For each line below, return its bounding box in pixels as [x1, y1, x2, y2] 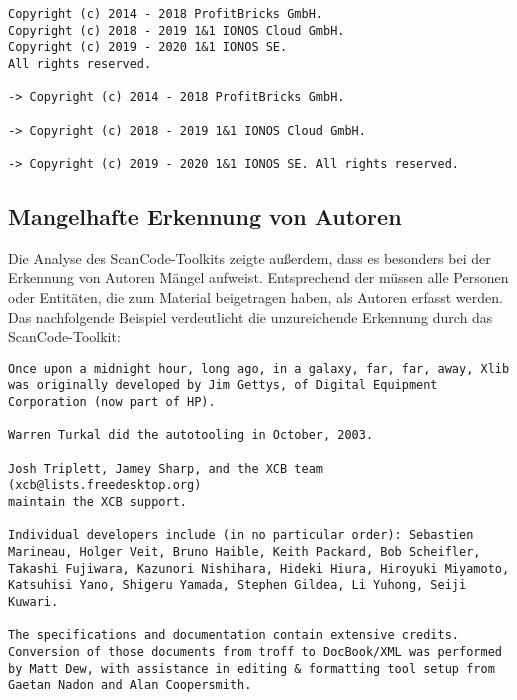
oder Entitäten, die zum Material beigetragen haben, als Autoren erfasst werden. [8, 286, 503, 307]
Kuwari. [8, 594, 59, 609]
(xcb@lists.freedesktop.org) [8, 478, 202, 493]
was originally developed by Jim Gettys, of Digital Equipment [8, 378, 438, 393]
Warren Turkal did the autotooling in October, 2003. [8, 428, 374, 443]
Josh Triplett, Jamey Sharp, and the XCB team [8, 461, 323, 476]
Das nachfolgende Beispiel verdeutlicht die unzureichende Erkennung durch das [8, 306, 493, 327]
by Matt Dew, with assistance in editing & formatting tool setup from [8, 661, 495, 676]
